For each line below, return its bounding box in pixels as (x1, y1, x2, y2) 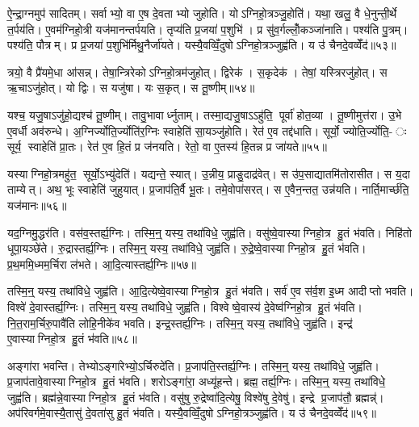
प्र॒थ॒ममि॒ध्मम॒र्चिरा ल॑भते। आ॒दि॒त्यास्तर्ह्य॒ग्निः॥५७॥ (7, 255, 196, 272)
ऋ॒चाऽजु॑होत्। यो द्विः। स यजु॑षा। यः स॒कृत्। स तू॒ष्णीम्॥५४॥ (7, 79, 255, 96)
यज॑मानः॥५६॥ (7, 196, 67, 213)
